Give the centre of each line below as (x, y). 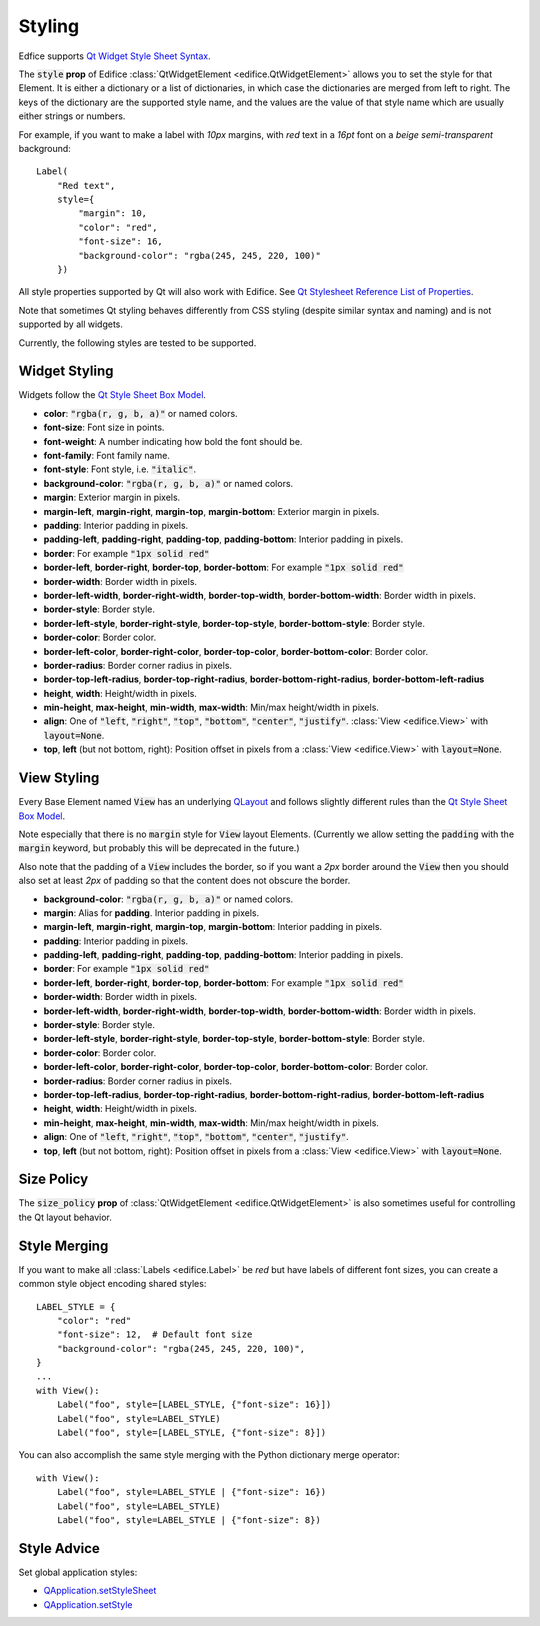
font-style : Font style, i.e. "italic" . (120, 469)
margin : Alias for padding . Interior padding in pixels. (151, 912)
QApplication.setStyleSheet (100, 1591)
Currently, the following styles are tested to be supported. (137, 342)
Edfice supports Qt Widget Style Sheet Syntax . (115, 56)
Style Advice (59, 1548)
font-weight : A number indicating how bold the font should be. (173, 441)
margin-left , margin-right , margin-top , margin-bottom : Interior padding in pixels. (213, 927)
